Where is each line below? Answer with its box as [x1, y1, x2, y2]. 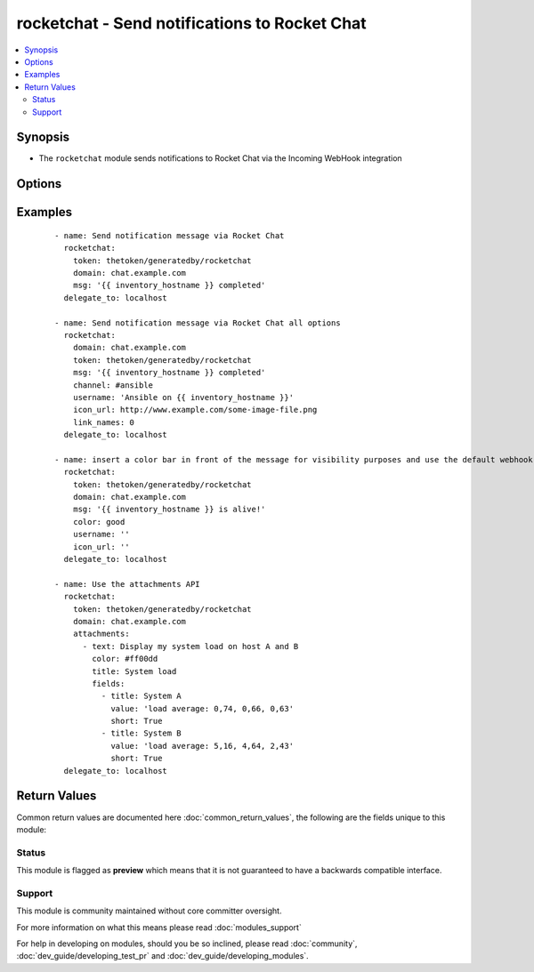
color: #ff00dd [92, 654, 158, 664]
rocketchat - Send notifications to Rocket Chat [16, 13, 367, 33]
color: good [72, 517, 125, 526]
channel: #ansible [72, 380, 154, 390]
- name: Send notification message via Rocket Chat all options [54, 317, 342, 328]
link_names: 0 [72, 417, 135, 427]
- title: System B [101, 728, 182, 738]
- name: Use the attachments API [54, 579, 200, 589]
